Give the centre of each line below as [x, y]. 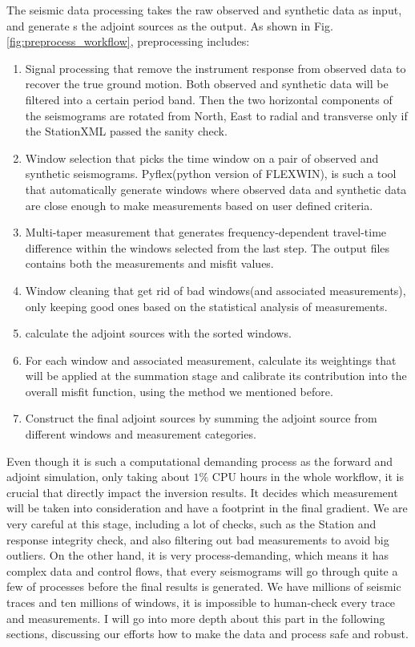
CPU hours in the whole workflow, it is [308, 477]
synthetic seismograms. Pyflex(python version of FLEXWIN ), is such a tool [211, 174]
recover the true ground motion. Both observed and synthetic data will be [207, 84]
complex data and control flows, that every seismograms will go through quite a [202, 570]
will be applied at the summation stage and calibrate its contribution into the [216, 376]
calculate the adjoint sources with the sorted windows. [158, 333]
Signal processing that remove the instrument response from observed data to [216, 68]
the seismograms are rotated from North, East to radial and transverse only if [216, 115]
